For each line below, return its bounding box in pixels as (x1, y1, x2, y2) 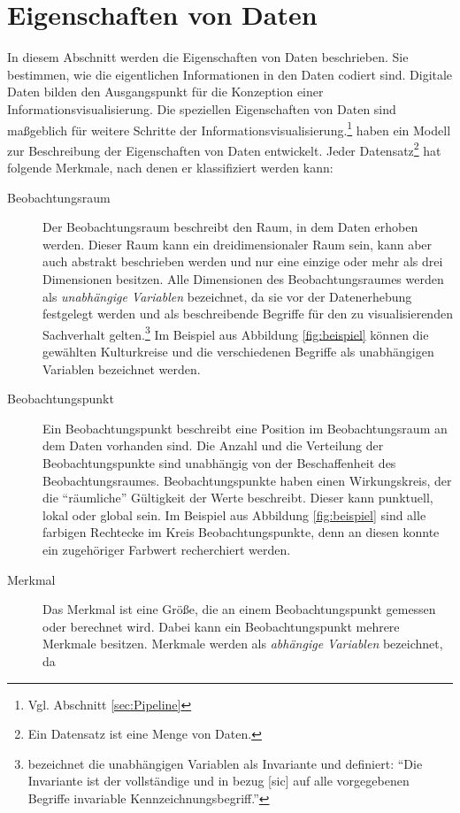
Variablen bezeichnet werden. (42, 359, 201, 378)
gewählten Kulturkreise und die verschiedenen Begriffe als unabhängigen (42, 342, 434, 360)
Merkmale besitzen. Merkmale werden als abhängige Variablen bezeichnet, (42, 634, 443, 653)
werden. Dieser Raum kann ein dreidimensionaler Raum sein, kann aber (42, 234, 433, 253)
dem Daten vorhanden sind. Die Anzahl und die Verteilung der (42, 436, 384, 455)
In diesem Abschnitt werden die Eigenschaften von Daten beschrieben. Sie (7, 48, 409, 66)
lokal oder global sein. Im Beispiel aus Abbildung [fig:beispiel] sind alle (42, 505, 426, 524)
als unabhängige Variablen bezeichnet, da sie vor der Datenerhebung (42, 287, 412, 305)
